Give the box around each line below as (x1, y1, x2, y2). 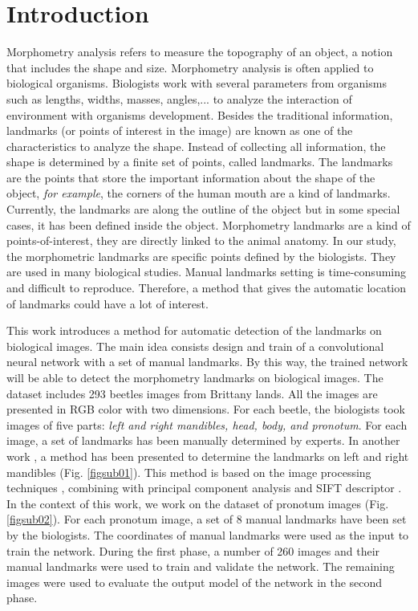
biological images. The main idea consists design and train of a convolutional (6, 337, 384, 354)
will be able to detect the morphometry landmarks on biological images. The (6, 369, 384, 385)
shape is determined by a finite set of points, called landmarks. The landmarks (6, 153, 393, 170)
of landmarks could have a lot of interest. (6, 295, 209, 312)
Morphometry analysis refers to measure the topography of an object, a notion (6, 43, 393, 60)
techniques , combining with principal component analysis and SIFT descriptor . (6, 479, 402, 496)
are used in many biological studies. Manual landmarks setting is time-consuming (6, 263, 407, 280)
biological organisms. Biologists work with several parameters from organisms (6, 75, 387, 92)
